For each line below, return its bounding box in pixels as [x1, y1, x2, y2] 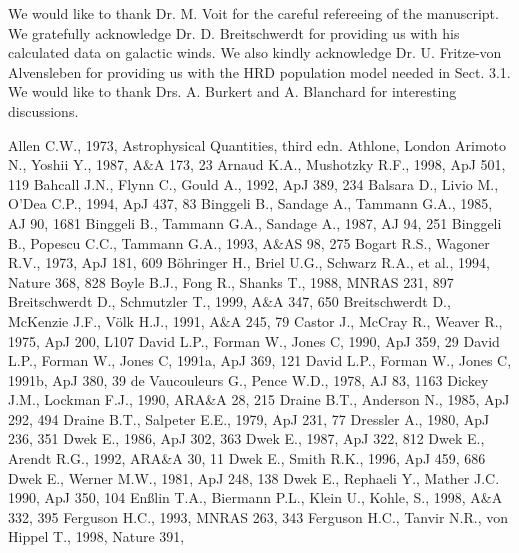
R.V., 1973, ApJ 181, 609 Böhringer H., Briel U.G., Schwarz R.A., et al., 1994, [8, 252, 490, 273]
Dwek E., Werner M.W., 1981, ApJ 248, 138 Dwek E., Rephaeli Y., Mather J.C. [8, 467, 500, 488]
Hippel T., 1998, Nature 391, [8, 526, 185, 547]
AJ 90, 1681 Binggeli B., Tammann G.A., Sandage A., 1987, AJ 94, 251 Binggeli [8, 212, 502, 233]
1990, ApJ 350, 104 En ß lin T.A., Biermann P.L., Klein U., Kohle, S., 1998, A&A [8, 487, 503, 508]
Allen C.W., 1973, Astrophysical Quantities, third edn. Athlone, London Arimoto [8, 134, 506, 155]
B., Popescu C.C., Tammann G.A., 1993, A [8, 232, 274, 253]
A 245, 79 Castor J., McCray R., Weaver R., [230, 310, 503, 331]
